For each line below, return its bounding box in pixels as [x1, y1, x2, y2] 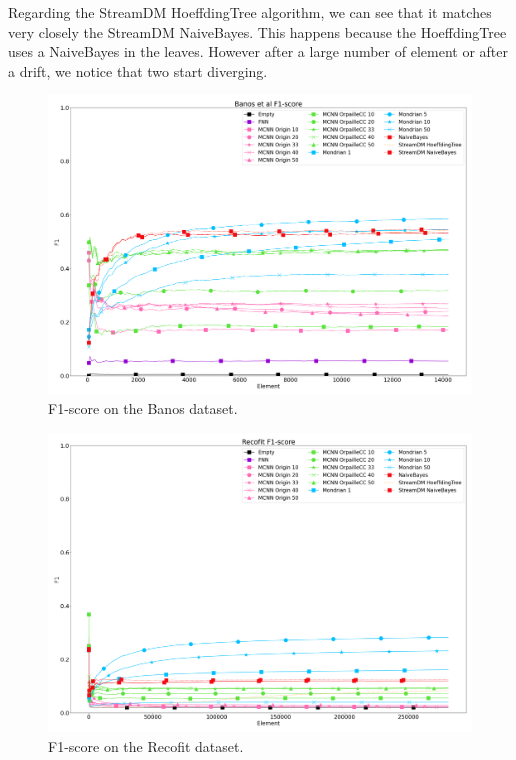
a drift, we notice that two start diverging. [8, 60, 268, 81]
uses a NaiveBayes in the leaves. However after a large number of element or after [8, 41, 508, 62]
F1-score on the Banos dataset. [48, 398, 238, 419]
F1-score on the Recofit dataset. [48, 735, 244, 756]
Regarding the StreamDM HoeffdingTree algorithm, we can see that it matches [8, 2, 492, 22]
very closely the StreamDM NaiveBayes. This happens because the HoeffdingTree [8, 21, 507, 42]
